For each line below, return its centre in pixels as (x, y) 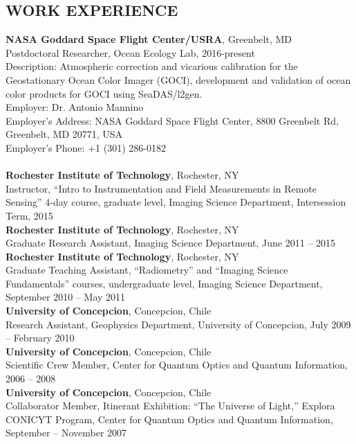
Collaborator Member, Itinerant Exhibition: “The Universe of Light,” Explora (170, 406)
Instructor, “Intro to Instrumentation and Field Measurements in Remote (161, 188)
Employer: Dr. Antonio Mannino (75, 107)
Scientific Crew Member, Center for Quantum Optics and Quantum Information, (177, 365)
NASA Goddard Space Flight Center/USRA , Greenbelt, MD (149, 39)
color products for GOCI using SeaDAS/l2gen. (104, 93)
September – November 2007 (66, 433)
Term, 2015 (29, 215)
